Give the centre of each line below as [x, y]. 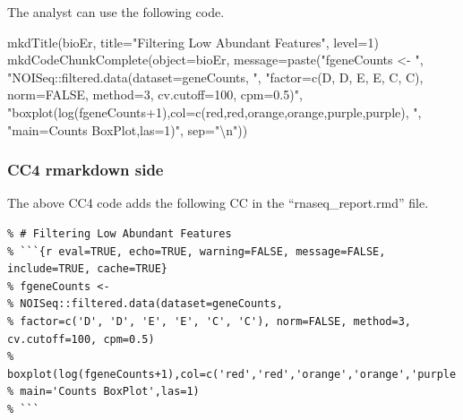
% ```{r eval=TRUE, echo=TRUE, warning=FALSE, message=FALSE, [197, 251]
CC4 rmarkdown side [86, 170]
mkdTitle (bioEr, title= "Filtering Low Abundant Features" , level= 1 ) [193, 42]
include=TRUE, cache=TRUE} [87, 269]
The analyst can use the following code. [116, 12]
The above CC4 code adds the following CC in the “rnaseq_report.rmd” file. [218, 203]
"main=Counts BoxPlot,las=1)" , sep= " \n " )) [128, 129]
